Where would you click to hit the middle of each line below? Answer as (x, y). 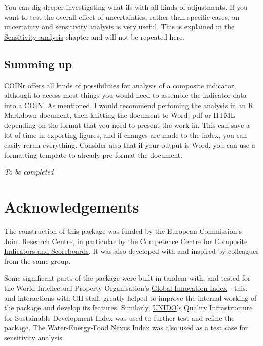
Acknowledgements (72, 207)
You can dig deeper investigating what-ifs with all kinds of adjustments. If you (126, 7)
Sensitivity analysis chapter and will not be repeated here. (95, 36)
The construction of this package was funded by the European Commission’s (123, 231)
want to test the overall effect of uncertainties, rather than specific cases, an (122, 16)
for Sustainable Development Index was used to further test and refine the (119, 317)
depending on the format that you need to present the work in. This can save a (127, 125)
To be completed (29, 172)
